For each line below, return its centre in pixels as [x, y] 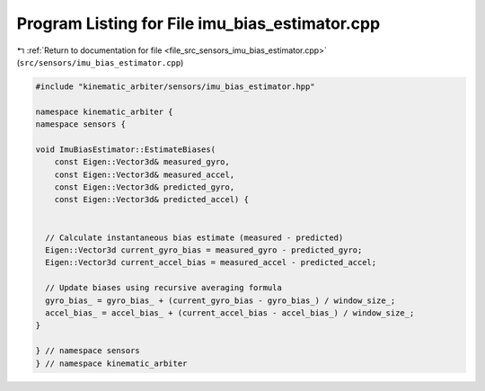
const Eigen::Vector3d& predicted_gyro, [145, 187]
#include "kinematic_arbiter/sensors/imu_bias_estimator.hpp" [175, 86]
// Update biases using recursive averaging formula [163, 288]
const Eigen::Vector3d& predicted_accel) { [151, 200]
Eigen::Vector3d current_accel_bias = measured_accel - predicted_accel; [211, 262]
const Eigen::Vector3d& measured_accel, [145, 174]
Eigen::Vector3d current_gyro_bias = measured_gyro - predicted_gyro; [204, 250]
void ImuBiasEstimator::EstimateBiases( [125, 149]
